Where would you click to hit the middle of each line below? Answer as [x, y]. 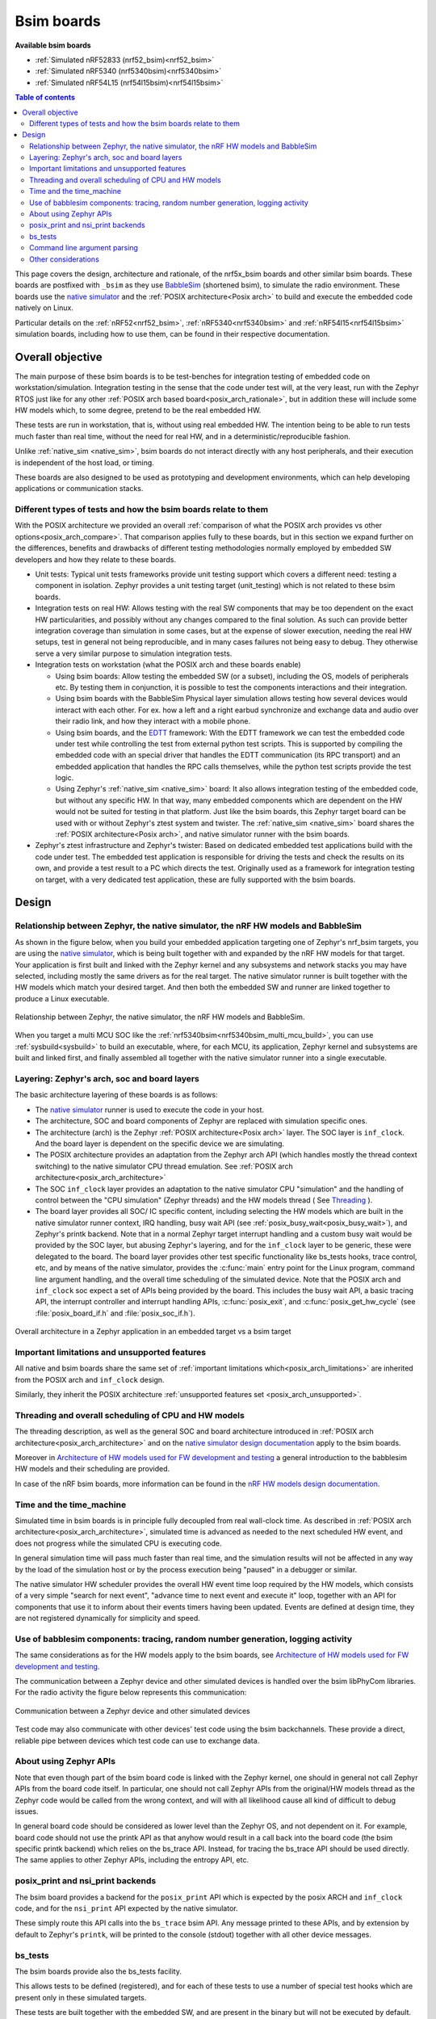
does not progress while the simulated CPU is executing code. [118, 1543]
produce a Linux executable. [62, 998]
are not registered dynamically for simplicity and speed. [108, 1618]
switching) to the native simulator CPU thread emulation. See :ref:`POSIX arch [164, 1166]
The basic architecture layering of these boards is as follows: [116, 1095]
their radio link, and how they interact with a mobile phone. [153, 721]
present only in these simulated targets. [81, 1997]
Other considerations [65, 259]
